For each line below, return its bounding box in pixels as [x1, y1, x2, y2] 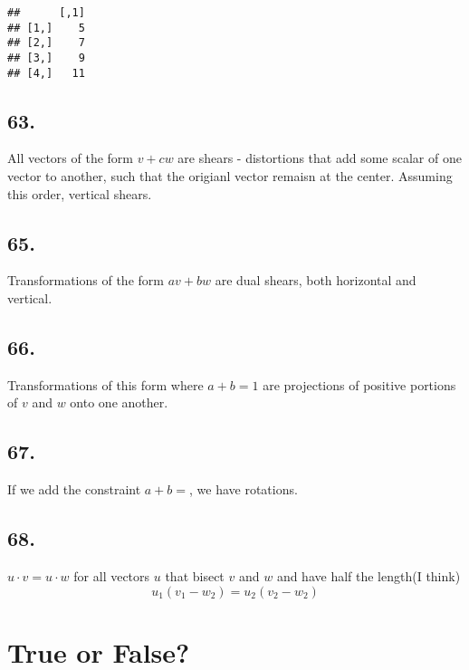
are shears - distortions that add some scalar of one [177, 148, 462, 167]
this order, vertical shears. [7, 184, 152, 203]
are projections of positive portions [263, 375, 456, 394]
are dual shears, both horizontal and [215, 271, 416, 290]
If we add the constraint [7, 480, 141, 499]
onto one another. [70, 393, 168, 412]
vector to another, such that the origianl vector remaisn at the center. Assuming [7, 167, 453, 186]
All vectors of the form [7, 148, 133, 167]
